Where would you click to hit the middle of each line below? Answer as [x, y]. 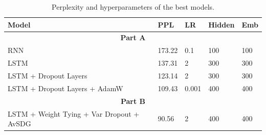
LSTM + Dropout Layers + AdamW [65, 88]
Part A [133, 37]
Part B [133, 101]
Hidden [221, 24]
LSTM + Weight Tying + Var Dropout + [74, 113]
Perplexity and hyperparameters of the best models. [133, 7]
